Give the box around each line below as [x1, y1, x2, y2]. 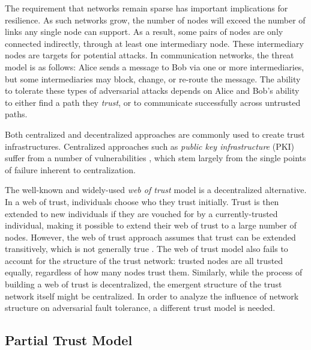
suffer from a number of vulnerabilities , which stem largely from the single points [5, 152, 306, 164]
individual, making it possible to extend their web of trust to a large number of [5, 219, 297, 232]
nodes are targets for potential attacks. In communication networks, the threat [5, 49, 294, 61]
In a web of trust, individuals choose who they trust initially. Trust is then [5, 195, 279, 207]
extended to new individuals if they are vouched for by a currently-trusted [5, 207, 278, 220]
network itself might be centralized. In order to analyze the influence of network [5, 289, 299, 302]
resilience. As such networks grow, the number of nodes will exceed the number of [5, 13, 306, 26]
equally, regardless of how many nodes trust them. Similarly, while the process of [5, 266, 303, 278]
